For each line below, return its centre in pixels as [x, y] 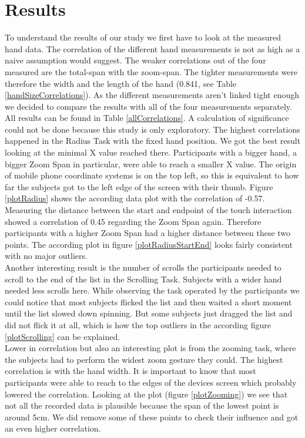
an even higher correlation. [53, 428]
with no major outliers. [46, 256]
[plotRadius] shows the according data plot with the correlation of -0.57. [135, 198]
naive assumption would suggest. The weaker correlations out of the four [135, 60]
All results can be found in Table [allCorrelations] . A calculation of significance [147, 118]
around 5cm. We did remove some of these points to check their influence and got [152, 417]
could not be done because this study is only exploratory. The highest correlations [152, 129]
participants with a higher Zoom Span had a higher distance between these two [148, 233]
